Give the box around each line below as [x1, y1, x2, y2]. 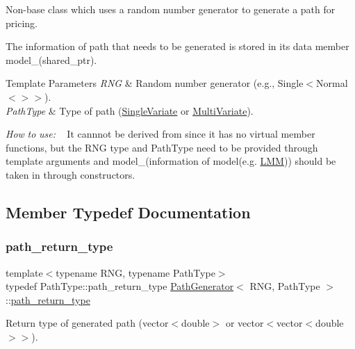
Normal [316, 76, 348, 90]
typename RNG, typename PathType [56, 265, 215, 279]
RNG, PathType [249, 279, 320, 293]
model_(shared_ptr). [6, 52, 97, 67]
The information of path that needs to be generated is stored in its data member [6, 39, 349, 54]
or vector [225, 316, 264, 330]
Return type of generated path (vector [6, 316, 169, 330]
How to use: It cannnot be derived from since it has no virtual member [6, 127, 315, 141]
